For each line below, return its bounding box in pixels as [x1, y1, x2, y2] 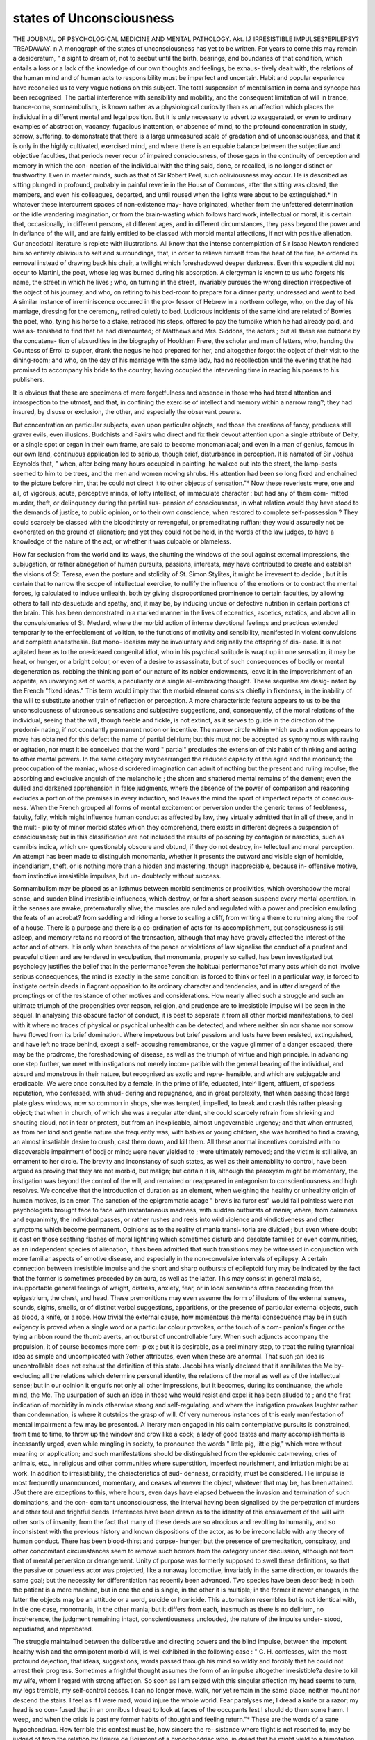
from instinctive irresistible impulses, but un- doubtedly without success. [12, 871, 222, 880]
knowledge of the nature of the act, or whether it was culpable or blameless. [12, 537, 232, 546]
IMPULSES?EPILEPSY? [294, 35, 360, 43]
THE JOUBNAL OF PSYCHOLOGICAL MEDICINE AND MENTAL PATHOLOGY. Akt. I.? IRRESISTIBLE [12, 35, 293, 43]
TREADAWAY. [12, 44, 52, 52]
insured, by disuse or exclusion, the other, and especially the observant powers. [12, 408, 242, 416]
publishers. [12, 376, 45, 384]
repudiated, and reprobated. [12, 1624, 94, 1633]
